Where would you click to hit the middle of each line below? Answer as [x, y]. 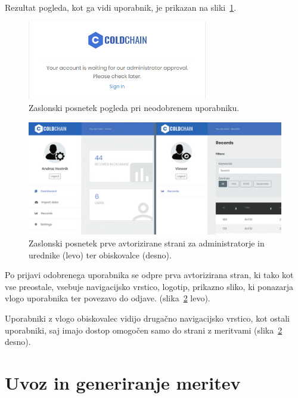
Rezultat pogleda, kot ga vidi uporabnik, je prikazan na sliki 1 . [121, 7]
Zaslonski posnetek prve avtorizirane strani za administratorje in [147, 243]
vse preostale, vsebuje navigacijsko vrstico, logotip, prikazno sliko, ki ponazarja [149, 286]
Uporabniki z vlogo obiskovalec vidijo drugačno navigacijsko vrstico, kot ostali [148, 318]
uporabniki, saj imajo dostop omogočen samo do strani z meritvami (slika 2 [144, 330]
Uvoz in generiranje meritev [123, 382]
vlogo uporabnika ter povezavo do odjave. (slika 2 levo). [108, 298]
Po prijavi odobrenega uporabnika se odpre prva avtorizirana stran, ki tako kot [149, 275]
